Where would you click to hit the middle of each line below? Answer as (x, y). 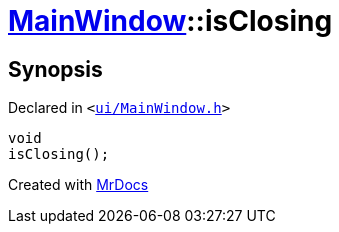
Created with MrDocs (78, 185)
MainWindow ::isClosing (170, 21)
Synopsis (55, 69)
